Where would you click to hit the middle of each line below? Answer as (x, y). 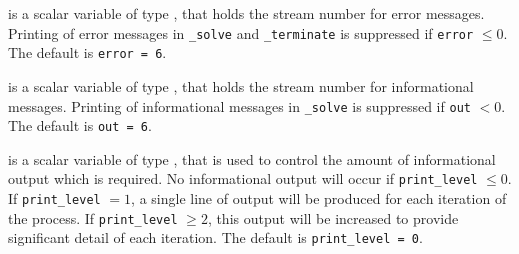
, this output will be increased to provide (333, 217)
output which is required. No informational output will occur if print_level (243, 178)
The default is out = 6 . (80, 125)
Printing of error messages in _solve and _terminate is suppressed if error (241, 32)
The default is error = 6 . (87, 52)
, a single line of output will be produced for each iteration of (319, 198)
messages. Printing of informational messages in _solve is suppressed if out (239, 105)
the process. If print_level (93, 217)
